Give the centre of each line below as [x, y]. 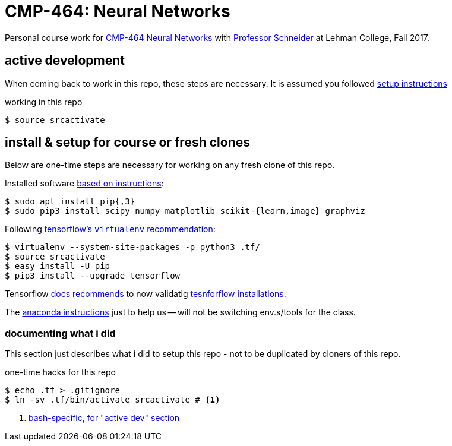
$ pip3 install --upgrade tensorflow [93, 276]
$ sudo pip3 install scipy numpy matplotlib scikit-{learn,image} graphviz [185, 211]
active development [65, 61]
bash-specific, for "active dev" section [104, 418]
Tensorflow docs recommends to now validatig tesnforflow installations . [146, 294]
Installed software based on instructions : [84, 184]
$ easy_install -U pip [58, 266]
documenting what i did [60, 333]
